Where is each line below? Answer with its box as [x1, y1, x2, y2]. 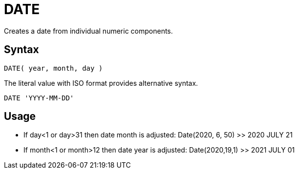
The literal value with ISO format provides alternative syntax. [4, 78, 198, 87]
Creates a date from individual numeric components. [4, 26, 173, 35]
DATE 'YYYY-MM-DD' [4, 94, 74, 102]
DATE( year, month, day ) [4, 64, 103, 72]
